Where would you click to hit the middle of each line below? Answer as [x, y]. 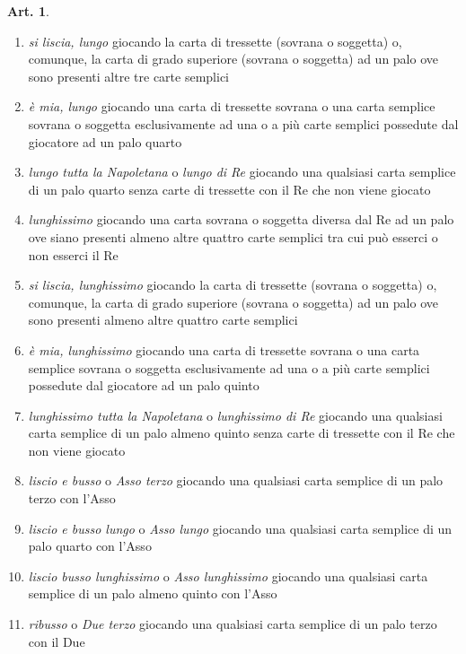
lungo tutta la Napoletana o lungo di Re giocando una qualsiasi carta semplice [242, 172]
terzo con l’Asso [72, 498]
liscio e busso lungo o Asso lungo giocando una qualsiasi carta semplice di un [240, 528]
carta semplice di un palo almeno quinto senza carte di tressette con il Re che [242, 433]
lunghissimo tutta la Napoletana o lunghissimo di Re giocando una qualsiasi [235, 415]
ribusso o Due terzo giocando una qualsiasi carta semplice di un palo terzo [233, 624]
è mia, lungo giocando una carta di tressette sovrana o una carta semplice [232, 106]
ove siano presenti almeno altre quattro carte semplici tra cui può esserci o [233, 236]
